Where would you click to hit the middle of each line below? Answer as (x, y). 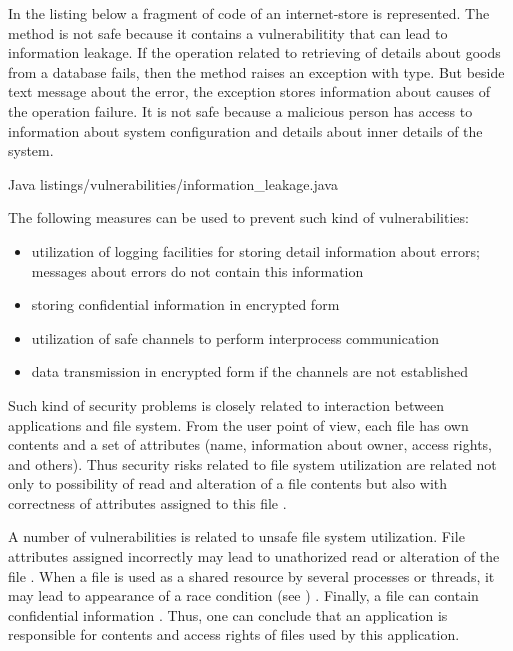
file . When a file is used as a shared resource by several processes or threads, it (251, 575)
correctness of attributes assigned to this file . (147, 502)
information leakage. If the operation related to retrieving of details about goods (254, 52)
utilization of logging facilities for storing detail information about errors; (255, 250)
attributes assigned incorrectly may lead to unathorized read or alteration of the (254, 556)
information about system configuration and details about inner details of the (245, 130)
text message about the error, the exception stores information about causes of (249, 91)
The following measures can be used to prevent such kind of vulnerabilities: (238, 217)
